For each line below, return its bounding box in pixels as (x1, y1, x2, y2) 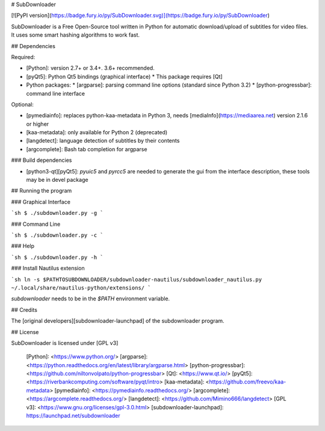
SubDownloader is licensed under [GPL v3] (11, 339, 119, 346)
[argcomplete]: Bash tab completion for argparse (26, 145, 147, 153)
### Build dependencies (11, 157, 72, 164)
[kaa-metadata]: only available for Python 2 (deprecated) (26, 129, 168, 136)
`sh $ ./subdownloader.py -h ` (11, 253, 104, 261)
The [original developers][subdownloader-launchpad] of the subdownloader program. (11, 317, 225, 324)
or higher (26, 120, 49, 128)
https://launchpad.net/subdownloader (26, 412, 120, 420)
